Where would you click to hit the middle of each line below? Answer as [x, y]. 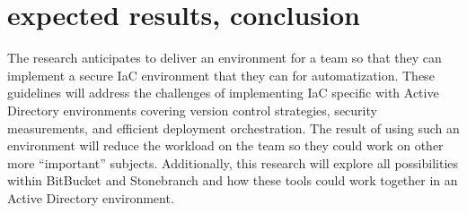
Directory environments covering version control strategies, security [192, 110]
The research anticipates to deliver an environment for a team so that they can [225, 58]
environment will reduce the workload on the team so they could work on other [225, 145]
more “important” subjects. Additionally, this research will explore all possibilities [233, 162]
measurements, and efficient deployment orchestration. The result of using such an [233, 128]
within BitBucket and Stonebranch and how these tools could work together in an [233, 180]
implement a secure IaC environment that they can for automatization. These [221, 75]
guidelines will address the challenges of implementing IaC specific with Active [223, 93]
